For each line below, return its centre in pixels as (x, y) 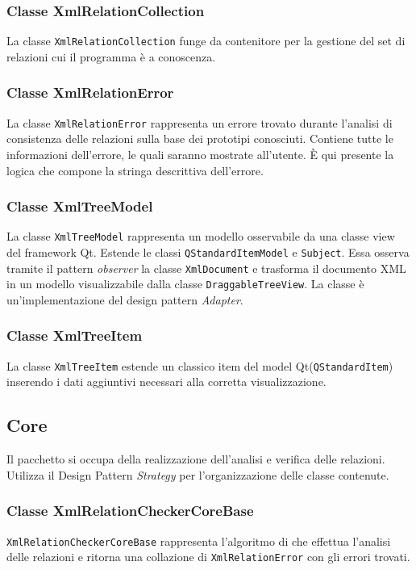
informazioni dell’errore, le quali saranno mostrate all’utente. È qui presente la (200, 154)
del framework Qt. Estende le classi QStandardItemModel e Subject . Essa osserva (208, 252)
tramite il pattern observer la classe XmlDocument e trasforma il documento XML (206, 268)
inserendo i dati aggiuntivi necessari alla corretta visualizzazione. (166, 381)
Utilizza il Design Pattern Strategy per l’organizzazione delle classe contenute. (198, 474)
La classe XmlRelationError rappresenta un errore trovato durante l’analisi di (200, 122)
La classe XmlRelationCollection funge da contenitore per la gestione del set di (206, 41)
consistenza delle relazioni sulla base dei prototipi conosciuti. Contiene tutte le (200, 138)
